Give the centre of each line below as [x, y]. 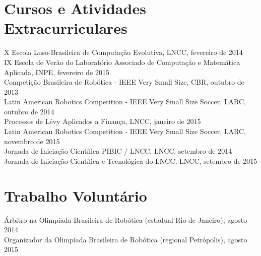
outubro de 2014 [29, 111]
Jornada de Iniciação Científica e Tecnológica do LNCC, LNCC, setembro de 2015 [131, 161]
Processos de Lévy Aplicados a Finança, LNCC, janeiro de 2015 [103, 121]
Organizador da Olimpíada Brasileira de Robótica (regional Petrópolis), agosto [126, 239]
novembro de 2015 [32, 141]
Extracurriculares [66, 28]
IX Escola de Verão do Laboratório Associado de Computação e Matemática [122, 62]
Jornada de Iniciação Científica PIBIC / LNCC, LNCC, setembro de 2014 [118, 151]
